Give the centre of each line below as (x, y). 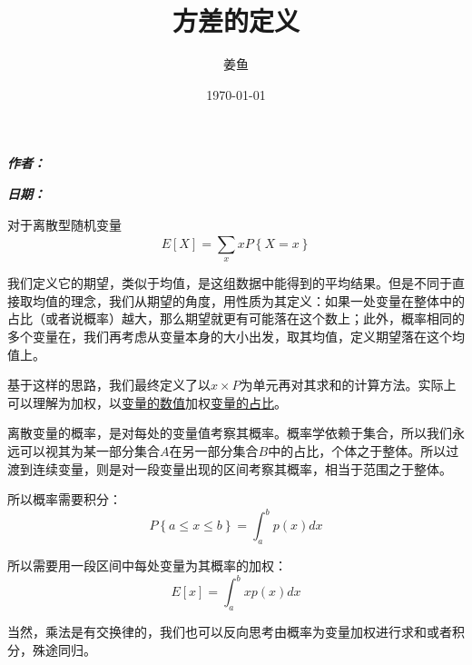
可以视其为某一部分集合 (89, 451)
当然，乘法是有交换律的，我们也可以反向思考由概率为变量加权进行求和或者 (230, 631)
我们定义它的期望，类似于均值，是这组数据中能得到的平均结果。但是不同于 (230, 283)
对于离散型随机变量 (64, 224)
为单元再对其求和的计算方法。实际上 (348, 385)
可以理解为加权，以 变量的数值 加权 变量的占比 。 (147, 402)
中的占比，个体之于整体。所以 (357, 451)
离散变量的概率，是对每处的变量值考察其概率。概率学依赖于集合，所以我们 (230, 433)
